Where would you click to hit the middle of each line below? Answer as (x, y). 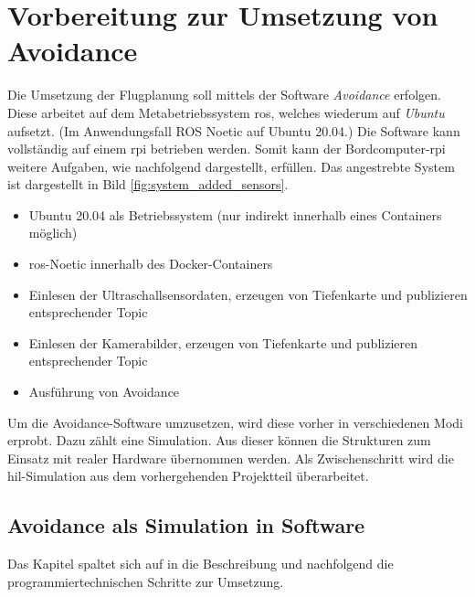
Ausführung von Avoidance (104, 392)
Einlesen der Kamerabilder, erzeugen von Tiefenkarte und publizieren (223, 342)
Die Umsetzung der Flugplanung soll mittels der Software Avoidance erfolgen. (224, 95)
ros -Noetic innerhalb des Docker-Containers (151, 264)
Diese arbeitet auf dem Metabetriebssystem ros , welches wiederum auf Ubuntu (226, 112)
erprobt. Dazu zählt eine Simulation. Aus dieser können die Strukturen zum (219, 440)
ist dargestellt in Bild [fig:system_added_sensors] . (148, 184)
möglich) (53, 233)
